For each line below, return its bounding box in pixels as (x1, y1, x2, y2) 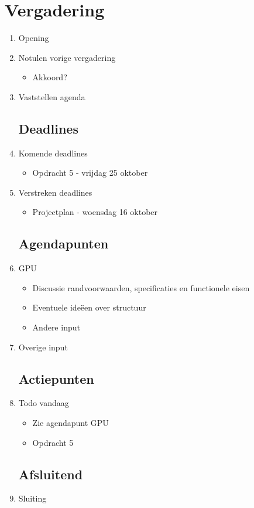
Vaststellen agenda (18, 90, 85, 103)
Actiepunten (18, 369, 94, 387)
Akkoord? (32, 71, 67, 83)
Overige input (18, 340, 68, 353)
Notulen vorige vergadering (18, 51, 116, 63)
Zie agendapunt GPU (32, 417, 109, 429)
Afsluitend (18, 465, 83, 483)
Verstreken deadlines (18, 186, 92, 198)
